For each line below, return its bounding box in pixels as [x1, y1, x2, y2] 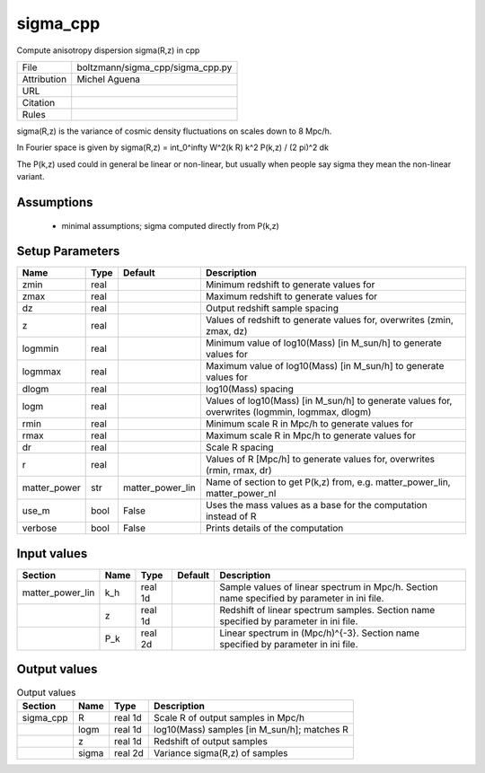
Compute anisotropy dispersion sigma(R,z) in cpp [16, 45, 200, 56]
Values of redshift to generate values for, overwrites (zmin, [205, 314, 454, 327]
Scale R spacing [205, 441, 274, 453]
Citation [22, 96, 56, 109]
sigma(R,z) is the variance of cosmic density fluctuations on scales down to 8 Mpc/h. [16, 126, 332, 136]
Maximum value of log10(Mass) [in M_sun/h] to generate [205, 360, 445, 373]
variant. [16, 171, 45, 182]
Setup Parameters [16, 243, 120, 259]
